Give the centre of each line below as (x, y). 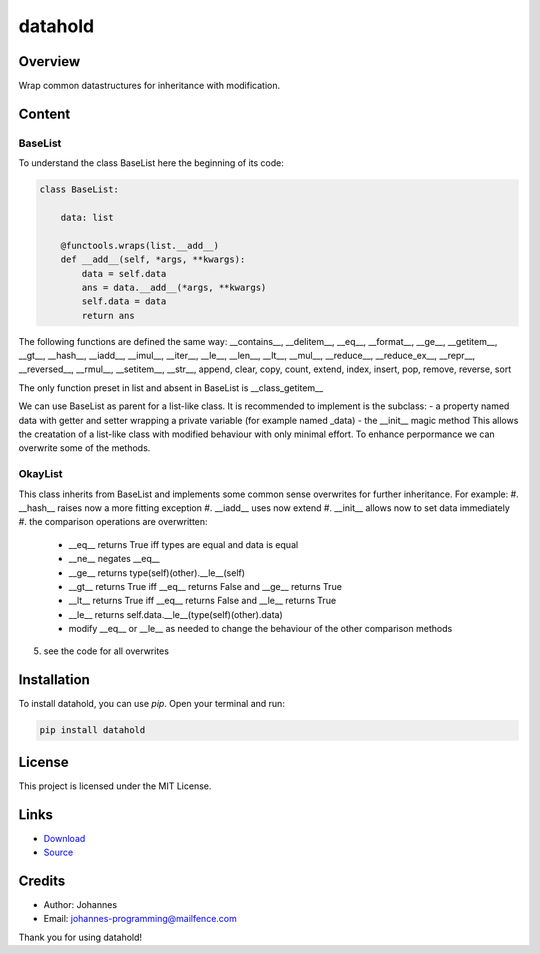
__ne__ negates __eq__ (114, 559)
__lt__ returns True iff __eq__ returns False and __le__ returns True (202, 601)
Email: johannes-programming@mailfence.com (140, 919)
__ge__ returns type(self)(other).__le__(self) (156, 572)
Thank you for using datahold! (80, 937)
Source (58, 852)
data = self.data (124, 273)
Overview (49, 61)
